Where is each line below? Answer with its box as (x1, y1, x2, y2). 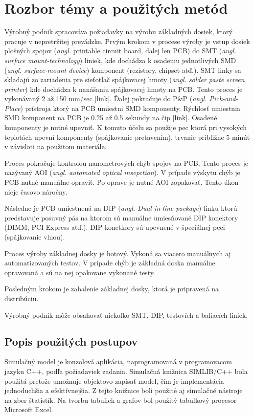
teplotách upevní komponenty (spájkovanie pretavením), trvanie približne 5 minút (4, 131, 250, 142)
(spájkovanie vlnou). (4, 232, 65, 241)
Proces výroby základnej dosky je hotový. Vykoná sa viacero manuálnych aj (4, 248, 231, 258)
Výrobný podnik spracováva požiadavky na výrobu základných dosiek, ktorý (4, 26, 232, 37)
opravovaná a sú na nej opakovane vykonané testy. (4, 267, 155, 277)
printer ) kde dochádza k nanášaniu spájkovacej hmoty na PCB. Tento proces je (4, 84, 243, 94)
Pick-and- (209, 93, 238, 104)
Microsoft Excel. (4, 404, 53, 415)
